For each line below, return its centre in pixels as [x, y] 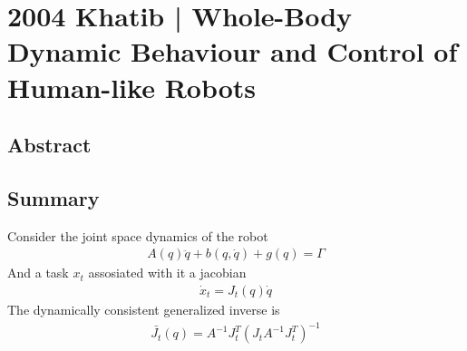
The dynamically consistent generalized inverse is [144, 309]
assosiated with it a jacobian [167, 273]
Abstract [49, 145]
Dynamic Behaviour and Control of [233, 51]
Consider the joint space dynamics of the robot [138, 235]
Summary [54, 197]
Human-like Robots [132, 87]
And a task [38, 273]
